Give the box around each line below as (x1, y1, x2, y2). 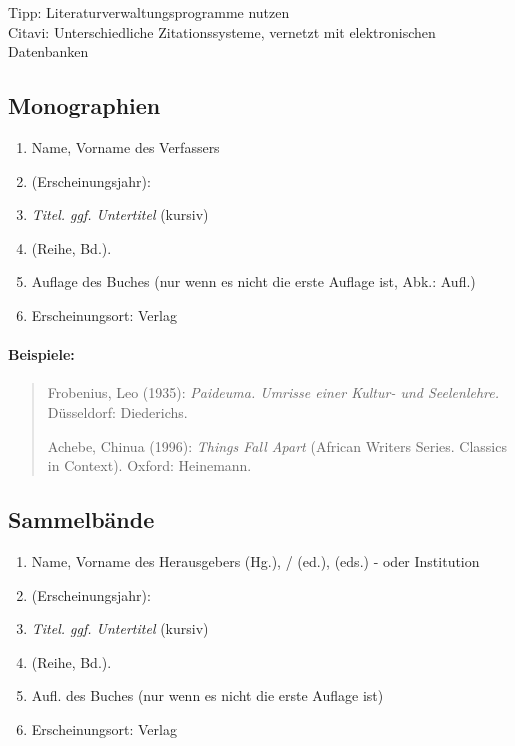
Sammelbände (8, 504, 155, 535)
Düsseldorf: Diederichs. (47, 401, 188, 422)
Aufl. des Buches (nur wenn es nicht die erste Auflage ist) (31, 685, 384, 706)
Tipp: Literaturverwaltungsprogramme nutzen (8, 2, 290, 22)
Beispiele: (8, 344, 75, 365)
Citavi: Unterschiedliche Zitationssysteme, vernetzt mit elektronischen (8, 21, 436, 42)
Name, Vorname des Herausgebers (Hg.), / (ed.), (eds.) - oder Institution (31, 550, 480, 571)
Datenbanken (8, 41, 89, 62)
